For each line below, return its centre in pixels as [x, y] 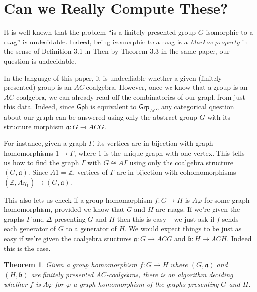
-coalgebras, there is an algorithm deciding [170, 274]
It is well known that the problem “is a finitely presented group [100, 32]
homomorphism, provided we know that [64, 209]
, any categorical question [195, 106]
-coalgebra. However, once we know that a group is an [166, 87]
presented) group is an [38, 87]
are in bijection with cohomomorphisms [176, 172]
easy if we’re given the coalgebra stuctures [68, 238]
